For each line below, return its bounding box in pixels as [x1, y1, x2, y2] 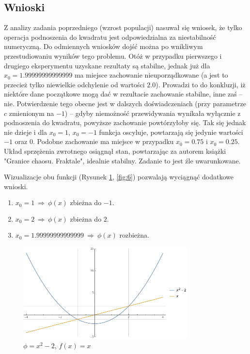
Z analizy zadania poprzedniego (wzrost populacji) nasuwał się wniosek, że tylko [4, 22, 242, 32]
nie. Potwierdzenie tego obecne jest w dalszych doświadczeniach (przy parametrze [4, 98, 246, 108]
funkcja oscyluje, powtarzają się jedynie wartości [99, 127, 243, 137]
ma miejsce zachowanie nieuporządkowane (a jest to [74, 70, 228, 80]
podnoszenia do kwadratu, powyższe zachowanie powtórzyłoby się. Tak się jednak [4, 117, 246, 128]
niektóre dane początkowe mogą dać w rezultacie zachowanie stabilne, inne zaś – [4, 89, 243, 99]
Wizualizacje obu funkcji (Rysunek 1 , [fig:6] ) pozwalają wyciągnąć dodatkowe [4, 172, 234, 182]
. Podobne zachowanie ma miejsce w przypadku [32, 136, 174, 146]
